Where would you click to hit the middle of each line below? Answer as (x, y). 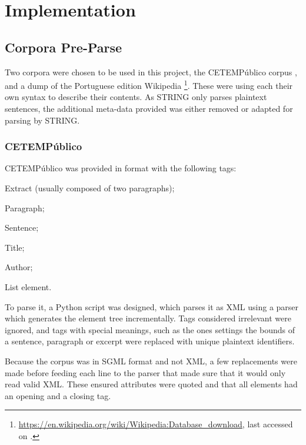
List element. (28, 286)
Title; (15, 247)
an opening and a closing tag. (58, 395)
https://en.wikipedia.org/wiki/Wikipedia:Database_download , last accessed (156, 424)
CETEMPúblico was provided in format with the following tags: (121, 168)
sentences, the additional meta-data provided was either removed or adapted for (149, 109)
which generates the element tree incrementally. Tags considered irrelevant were (148, 318)
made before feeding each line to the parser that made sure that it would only (145, 372)
